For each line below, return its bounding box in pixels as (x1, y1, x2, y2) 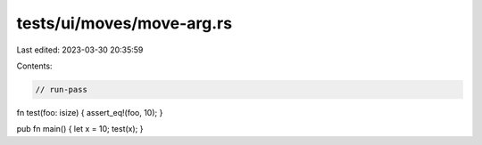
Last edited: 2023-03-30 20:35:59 (16, 44, 144, 55)
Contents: (16, 60, 53, 71)
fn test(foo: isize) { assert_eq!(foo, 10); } (16, 107, 163, 117)
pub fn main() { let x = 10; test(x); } (16, 124, 144, 134)
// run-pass (35, 85, 88, 94)
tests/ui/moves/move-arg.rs (16, 13, 232, 33)
